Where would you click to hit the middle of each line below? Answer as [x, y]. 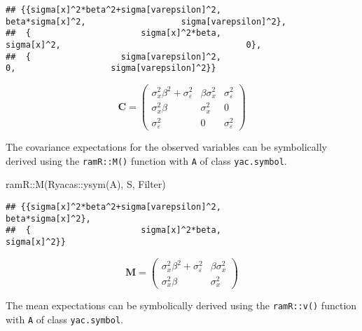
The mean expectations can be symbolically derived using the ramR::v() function [181, 305]
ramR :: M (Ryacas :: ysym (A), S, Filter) [86, 184]
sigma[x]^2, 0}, [134, 45]
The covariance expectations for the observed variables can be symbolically [166, 147]
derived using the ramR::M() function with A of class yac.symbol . [146, 160]
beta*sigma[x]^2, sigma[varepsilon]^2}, [146, 21]
